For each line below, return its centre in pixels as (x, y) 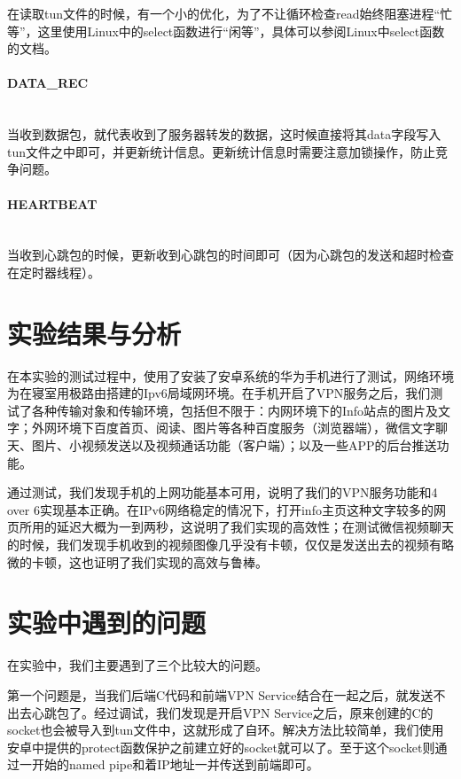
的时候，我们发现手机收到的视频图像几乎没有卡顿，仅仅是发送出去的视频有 (224, 544)
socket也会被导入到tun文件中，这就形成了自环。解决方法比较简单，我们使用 (226, 730)
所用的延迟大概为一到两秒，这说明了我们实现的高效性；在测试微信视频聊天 (236, 527)
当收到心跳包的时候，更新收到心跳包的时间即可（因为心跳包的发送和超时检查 (230, 255)
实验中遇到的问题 (107, 623)
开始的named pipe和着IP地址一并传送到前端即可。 (175, 764)
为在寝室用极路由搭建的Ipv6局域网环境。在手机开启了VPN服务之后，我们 (219, 393)
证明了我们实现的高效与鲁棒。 (180, 561)
